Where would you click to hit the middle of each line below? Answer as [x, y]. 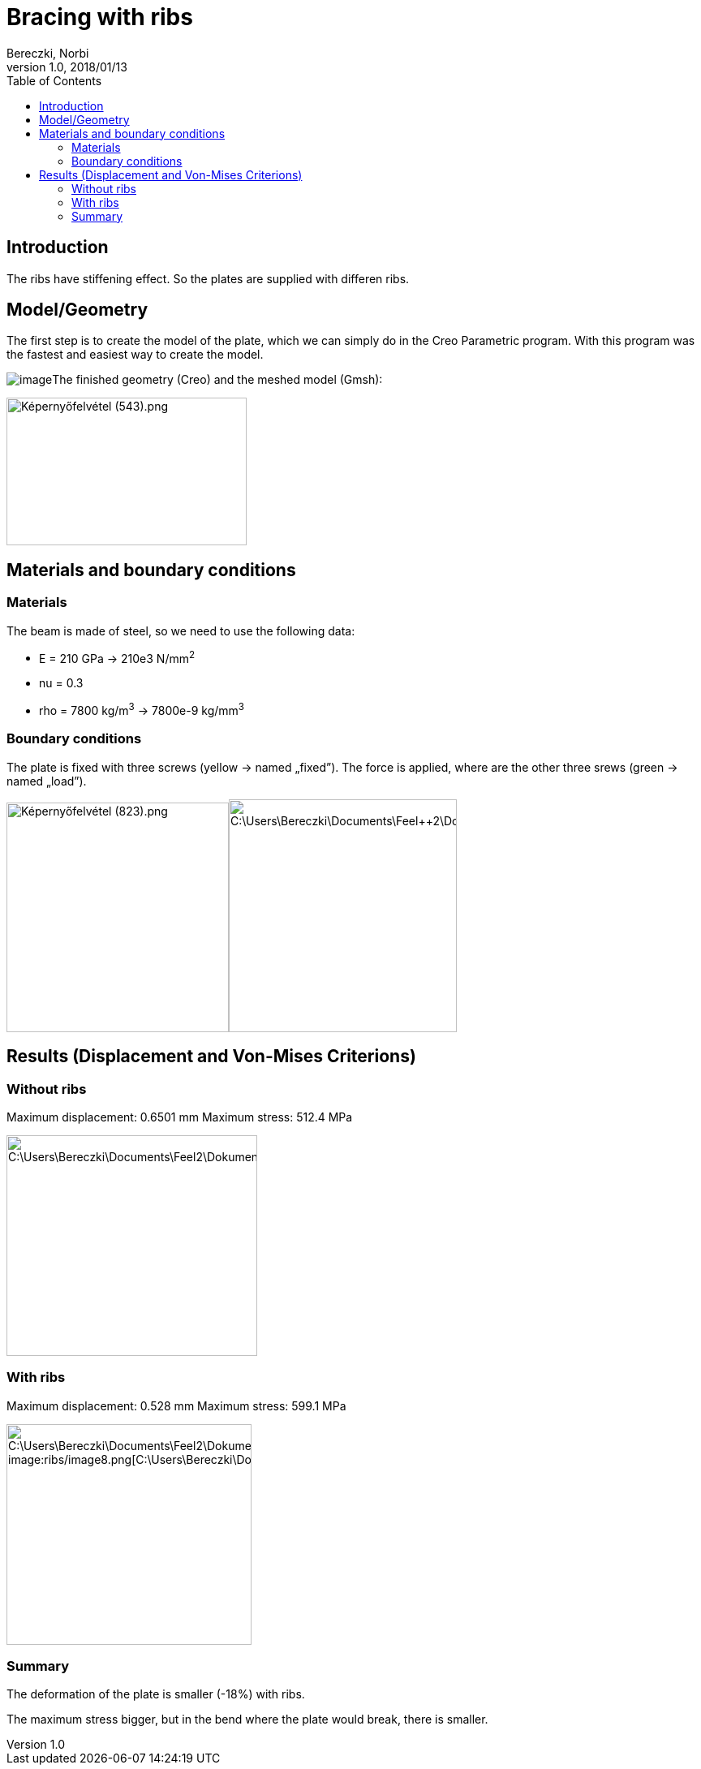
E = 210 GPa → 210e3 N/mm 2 [117, 657]
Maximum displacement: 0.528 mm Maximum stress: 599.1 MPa [176, 1405]
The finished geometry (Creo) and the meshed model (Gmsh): [217, 380]
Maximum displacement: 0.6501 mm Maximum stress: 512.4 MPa [180, 1117]
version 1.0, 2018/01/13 [67, 67]
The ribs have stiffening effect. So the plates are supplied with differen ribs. [208, 278]
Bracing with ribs [100, 17]
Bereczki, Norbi [48, 53]
